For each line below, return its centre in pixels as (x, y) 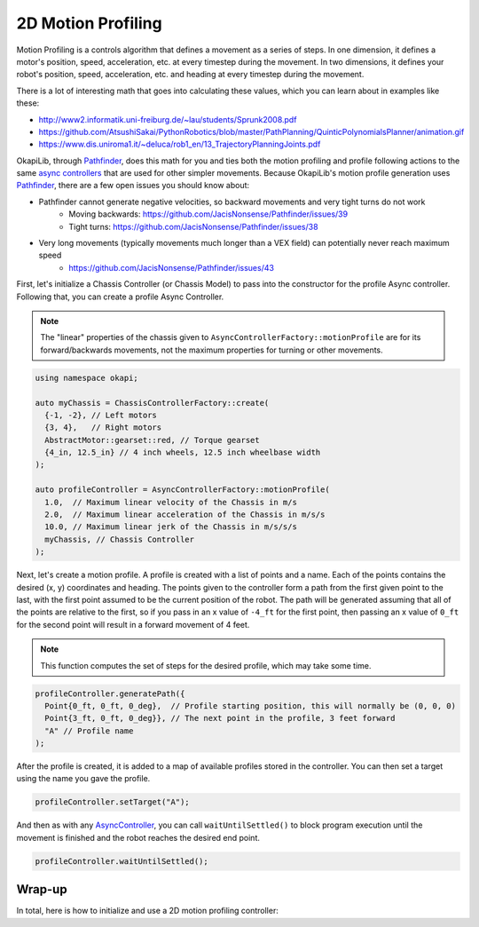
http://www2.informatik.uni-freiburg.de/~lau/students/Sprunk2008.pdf (168, 119)
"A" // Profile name (89, 731)
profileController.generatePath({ (110, 693)
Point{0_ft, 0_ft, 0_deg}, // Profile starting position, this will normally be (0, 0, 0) (251, 705)
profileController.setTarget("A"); (112, 802)
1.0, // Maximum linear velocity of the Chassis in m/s (171, 502)
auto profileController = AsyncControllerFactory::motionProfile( (182, 490)
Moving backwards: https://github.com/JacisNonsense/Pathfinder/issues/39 (208, 214)
